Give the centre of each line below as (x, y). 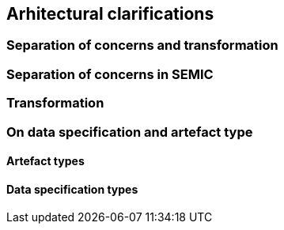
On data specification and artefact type (130, 132)
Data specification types (72, 189)
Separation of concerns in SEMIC (110, 74)
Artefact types (45, 161)
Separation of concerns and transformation (142, 45)
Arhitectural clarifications (110, 14)
